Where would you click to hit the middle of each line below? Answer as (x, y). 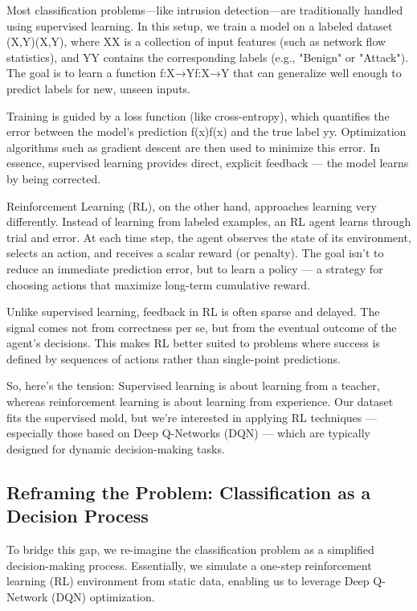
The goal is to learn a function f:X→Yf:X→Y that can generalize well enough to (204, 73)
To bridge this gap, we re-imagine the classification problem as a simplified (190, 549)
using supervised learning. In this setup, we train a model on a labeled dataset (200, 25)
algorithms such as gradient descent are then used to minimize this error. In (193, 147)
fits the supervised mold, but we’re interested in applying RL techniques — (192, 417)
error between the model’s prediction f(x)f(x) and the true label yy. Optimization (206, 131)
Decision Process (78, 516)
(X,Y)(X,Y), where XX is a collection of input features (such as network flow (196, 41)
